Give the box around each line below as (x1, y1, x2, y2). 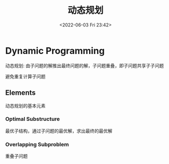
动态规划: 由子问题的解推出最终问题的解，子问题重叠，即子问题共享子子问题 (5, 62, 164, 69)
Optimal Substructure (5, 116, 60, 123)
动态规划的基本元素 (5, 102, 46, 108)
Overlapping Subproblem (5, 141, 69, 148)
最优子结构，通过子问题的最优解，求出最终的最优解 (5, 128, 112, 134)
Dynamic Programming (5, 45, 105, 57)
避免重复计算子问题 (5, 73, 46, 79)
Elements (5, 89, 36, 97)
